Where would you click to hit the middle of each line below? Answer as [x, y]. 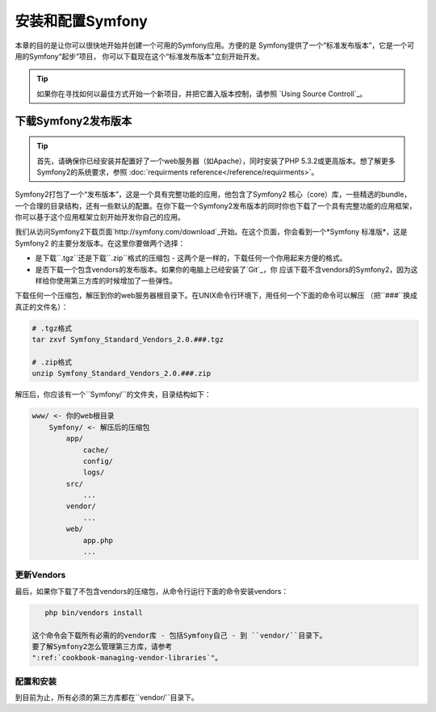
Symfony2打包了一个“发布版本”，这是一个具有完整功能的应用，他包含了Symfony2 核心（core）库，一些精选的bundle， [213, 195]
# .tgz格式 [52, 328]
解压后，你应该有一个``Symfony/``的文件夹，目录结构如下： [113, 394]
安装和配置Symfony [82, 21]
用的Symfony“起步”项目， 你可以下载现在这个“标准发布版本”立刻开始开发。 [139, 56]
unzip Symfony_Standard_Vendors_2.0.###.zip [122, 373]
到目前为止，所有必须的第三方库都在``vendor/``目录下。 [107, 697]
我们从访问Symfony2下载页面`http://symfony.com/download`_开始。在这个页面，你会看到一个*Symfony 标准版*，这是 [211, 232]
